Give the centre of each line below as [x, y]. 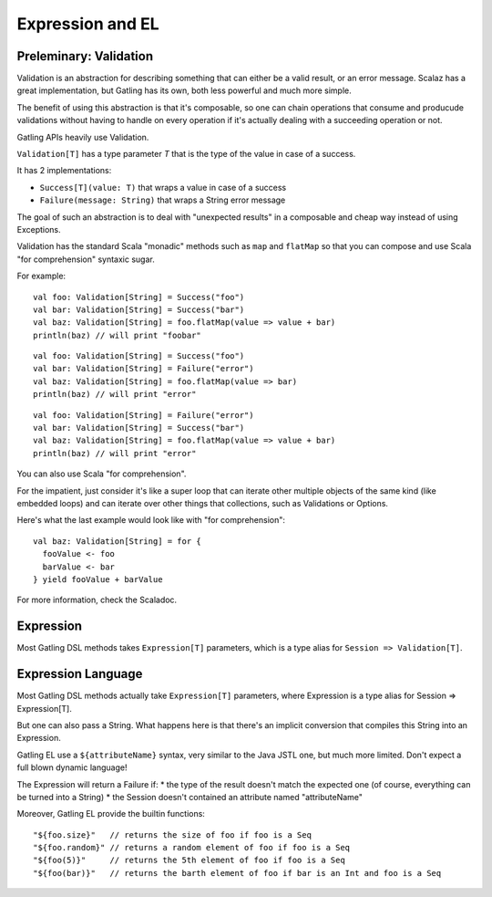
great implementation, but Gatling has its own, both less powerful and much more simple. [184, 90]
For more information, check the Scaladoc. [97, 600]
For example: [41, 276]
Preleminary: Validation [85, 56]
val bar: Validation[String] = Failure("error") [143, 369]
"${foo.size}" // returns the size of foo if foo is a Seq [172, 834]
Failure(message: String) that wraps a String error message [163, 200]
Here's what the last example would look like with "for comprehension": [151, 520]
